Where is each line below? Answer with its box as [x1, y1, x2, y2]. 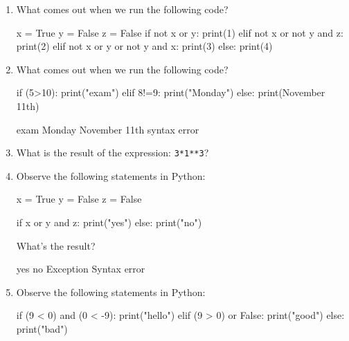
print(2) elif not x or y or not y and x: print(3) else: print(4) [16, 39, 273, 53]
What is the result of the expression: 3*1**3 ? [16, 145, 209, 160]
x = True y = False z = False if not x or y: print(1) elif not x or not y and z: [16, 25, 343, 39]
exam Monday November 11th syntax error [16, 122, 199, 136]
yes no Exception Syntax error [16, 261, 145, 276]
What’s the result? [16, 238, 96, 252]
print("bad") [16, 321, 68, 335]
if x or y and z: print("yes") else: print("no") [16, 215, 202, 229]
